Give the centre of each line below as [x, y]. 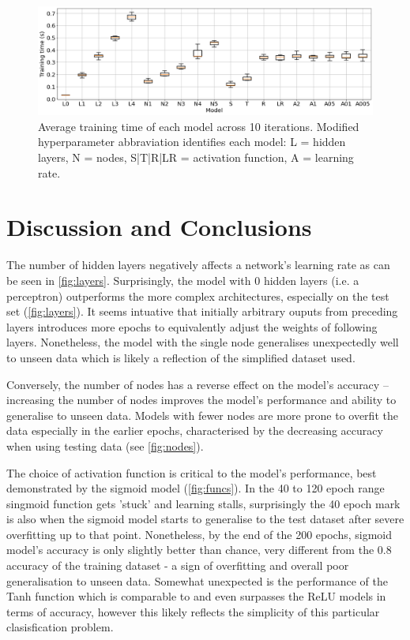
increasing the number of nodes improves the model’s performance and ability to [201, 400]
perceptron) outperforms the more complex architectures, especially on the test [198, 296]
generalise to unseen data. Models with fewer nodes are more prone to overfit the [202, 415]
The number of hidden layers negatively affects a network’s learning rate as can [198, 265]
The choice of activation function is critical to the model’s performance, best [192, 472]
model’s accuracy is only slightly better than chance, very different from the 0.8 [199, 550]
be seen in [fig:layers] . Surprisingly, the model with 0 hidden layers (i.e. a [183, 280]
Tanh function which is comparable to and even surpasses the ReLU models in [196, 596]
